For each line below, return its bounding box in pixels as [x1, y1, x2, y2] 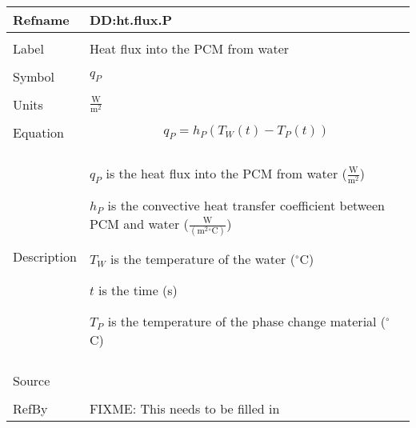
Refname [13, 10, 70, 29]
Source [13, 370, 50, 390]
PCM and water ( [89, 214, 189, 233]
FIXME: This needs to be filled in [89, 398, 280, 418]
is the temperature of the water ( [110, 249, 295, 268]
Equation [13, 122, 64, 142]
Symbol [13, 66, 55, 86]
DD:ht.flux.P [89, 10, 173, 29]
